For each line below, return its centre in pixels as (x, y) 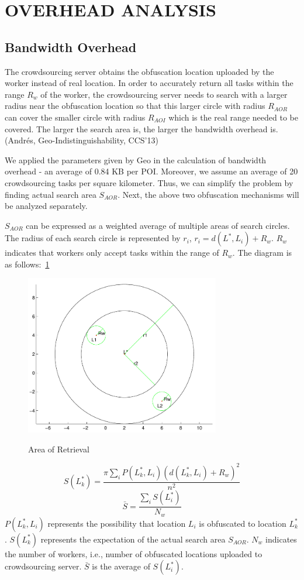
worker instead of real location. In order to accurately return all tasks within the (149, 83)
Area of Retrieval (59, 449)
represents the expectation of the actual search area (133, 539)
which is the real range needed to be (233, 117)
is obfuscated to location (243, 523)
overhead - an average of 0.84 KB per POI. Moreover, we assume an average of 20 (151, 171)
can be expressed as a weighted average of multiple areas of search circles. (158, 225)
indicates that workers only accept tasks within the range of (112, 253)
